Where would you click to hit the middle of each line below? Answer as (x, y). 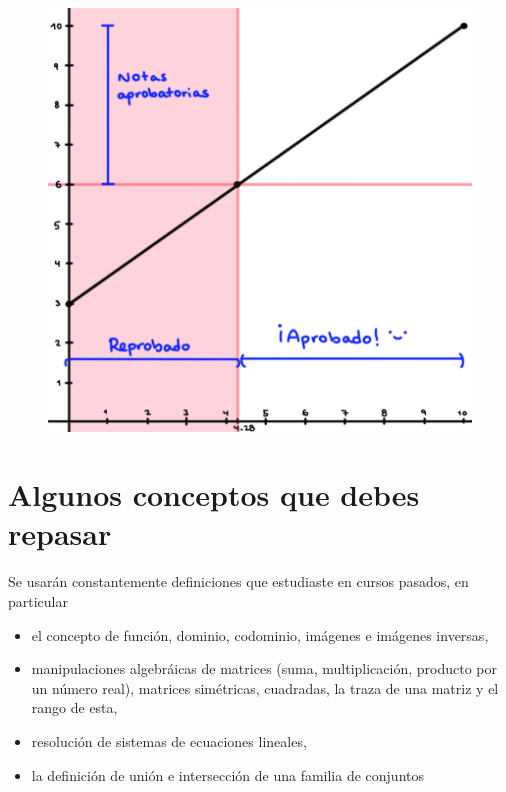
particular (38, 601)
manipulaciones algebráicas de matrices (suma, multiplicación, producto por (264, 668)
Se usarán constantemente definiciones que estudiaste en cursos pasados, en (238, 581)
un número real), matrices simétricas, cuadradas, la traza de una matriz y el (265, 687)
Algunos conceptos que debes (214, 494)
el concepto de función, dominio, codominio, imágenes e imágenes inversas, (260, 634)
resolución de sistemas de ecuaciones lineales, (169, 740)
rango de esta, (74, 707)
